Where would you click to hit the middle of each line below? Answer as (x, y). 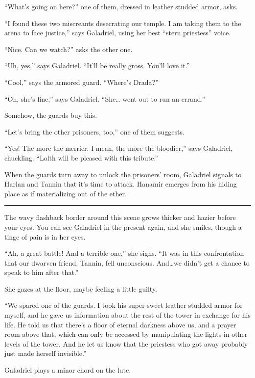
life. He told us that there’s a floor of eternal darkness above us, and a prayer (120, 324)
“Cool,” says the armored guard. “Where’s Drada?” (81, 82)
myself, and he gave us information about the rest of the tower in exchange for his (127, 315)
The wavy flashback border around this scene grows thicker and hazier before (120, 217)
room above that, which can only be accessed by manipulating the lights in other (126, 334)
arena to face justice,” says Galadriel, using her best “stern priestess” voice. (118, 33)
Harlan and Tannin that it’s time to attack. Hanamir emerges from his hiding (121, 184)
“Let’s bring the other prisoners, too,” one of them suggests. (94, 131)
